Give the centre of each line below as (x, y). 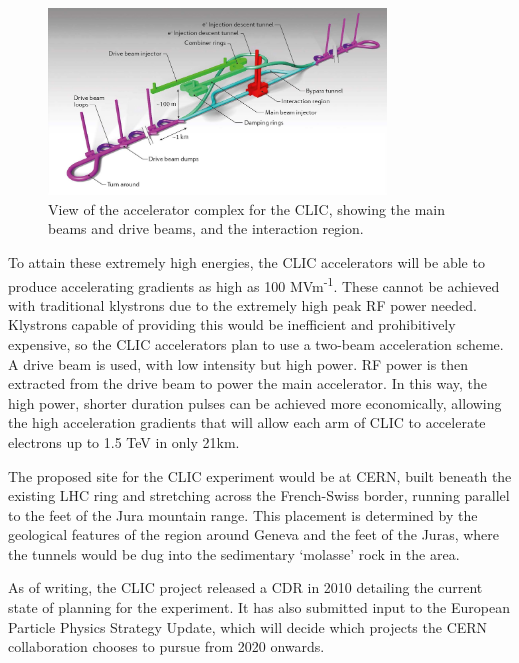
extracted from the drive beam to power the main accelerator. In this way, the (247, 383)
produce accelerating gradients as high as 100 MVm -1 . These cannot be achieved (254, 284)
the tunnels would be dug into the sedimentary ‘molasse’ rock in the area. (234, 553)
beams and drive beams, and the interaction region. (206, 228)
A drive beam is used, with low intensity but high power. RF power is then (238, 363)
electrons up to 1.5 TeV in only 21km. (124, 441)
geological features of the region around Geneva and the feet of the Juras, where (254, 534)
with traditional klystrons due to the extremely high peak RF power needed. (242, 304)
